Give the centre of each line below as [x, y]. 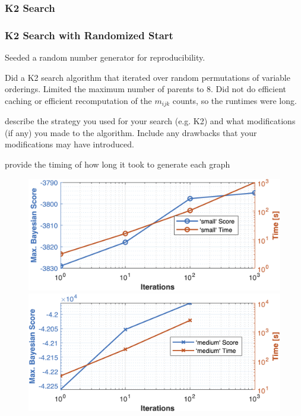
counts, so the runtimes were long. [235, 100]
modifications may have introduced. [69, 144]
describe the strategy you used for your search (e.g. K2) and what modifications [150, 121]
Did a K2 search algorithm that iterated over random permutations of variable [148, 77]
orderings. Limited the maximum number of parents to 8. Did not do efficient [145, 89]
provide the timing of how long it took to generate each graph [118, 164]
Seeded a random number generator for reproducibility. [105, 57]
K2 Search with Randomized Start [89, 35]
